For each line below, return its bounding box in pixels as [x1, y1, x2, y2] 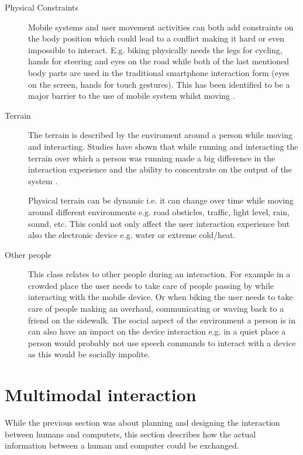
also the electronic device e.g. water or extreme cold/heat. [28, 229, 236, 241]
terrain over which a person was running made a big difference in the [28, 151, 276, 164]
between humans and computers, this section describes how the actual [5, 428, 256, 440]
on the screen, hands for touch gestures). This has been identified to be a [28, 78, 290, 90]
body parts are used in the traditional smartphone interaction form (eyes [28, 66, 290, 78]
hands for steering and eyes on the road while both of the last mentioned [28, 55, 290, 67]
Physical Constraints [5, 1, 79, 13]
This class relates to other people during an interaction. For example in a [28, 268, 291, 280]
